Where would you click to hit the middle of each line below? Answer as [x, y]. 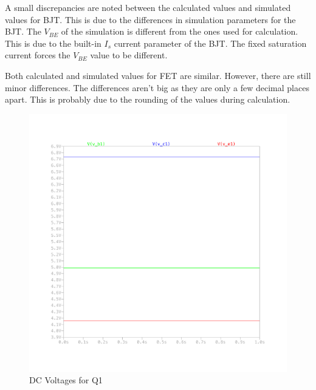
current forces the [38, 55]
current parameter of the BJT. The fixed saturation [210, 43]
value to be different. [129, 55]
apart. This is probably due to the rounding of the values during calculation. [148, 99]
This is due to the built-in [53, 43]
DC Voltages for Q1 [66, 380]
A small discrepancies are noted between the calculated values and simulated [148, 7]
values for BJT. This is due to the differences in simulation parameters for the [150, 19]
